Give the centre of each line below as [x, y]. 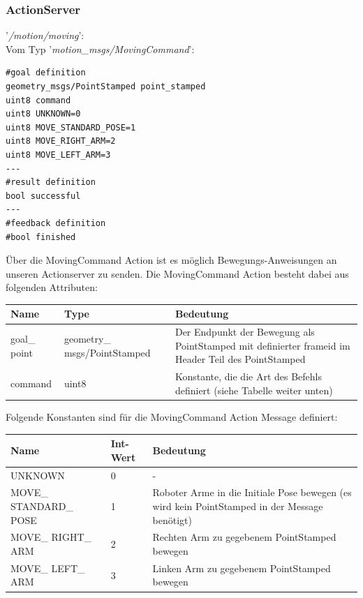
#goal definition [46, 73]
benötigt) [172, 519]
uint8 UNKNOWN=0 [43, 114]
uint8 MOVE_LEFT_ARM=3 [58, 155]
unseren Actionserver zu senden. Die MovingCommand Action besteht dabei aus [177, 273]
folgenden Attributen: [52, 287]
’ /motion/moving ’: [45, 35]
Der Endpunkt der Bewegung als [245, 332]
